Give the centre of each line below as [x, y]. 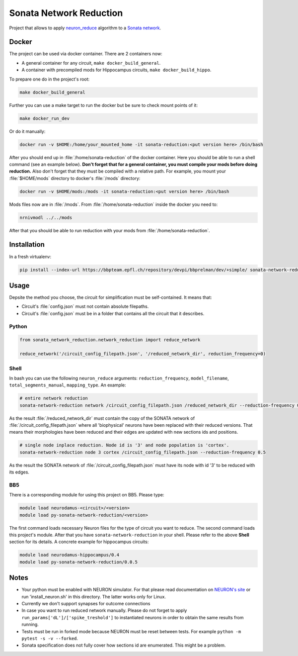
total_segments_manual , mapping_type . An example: [68, 385]
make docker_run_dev [44, 118]
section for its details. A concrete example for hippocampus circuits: [79, 542]
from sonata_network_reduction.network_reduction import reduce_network [110, 340]
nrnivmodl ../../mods [46, 217]
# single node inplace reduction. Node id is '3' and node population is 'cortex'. [124, 445]
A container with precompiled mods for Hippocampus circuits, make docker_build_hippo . [116, 70]
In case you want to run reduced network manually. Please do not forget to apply [104, 610]
